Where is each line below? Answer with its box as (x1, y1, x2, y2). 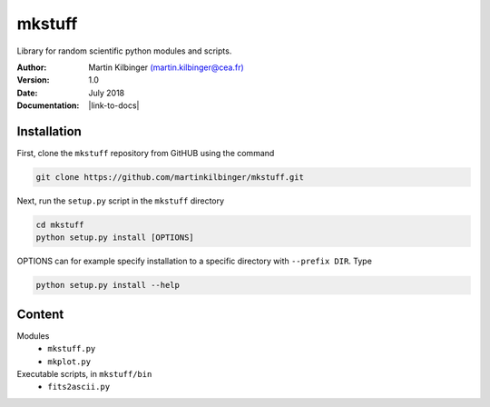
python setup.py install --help (35, 280, 181, 291)
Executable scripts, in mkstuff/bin (16, 369, 152, 379)
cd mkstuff (35, 219, 84, 230)
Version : (16, 74, 50, 85)
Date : (16, 87, 38, 98)
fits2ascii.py (47, 382, 111, 392)
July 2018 (88, 87, 125, 98)
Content (16, 306, 64, 322)
